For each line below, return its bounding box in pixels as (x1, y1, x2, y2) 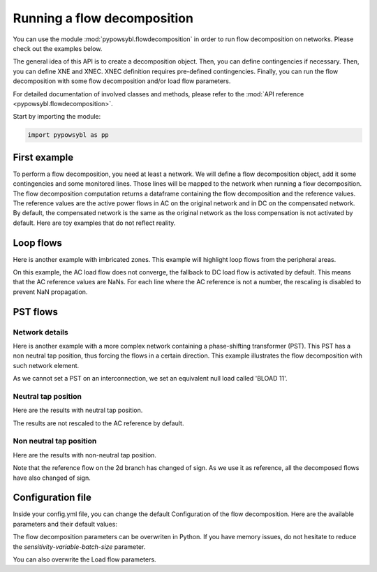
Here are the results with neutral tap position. (13, 406, 143, 415)
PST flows (13, 306, 59, 318)
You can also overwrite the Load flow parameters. (13, 555, 156, 564)
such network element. (13, 361, 80, 369)
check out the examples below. (13, 44, 103, 52)
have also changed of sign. (13, 474, 91, 482)
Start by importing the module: (13, 112, 101, 121)
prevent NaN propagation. (13, 287, 88, 296)
